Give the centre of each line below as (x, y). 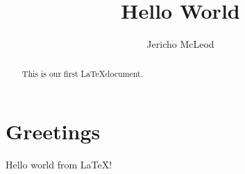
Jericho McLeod (180, 44)
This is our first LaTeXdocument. (82, 73)
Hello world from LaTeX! (59, 165)
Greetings (53, 131)
